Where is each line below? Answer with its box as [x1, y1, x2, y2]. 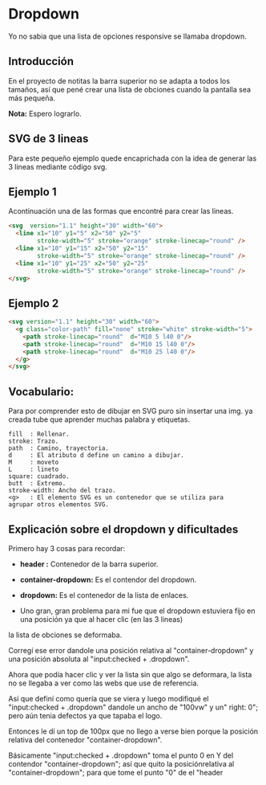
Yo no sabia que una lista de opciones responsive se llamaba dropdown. [8, 31, 247, 41]
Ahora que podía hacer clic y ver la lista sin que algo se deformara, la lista [8, 669, 252, 679]
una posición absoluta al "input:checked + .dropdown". [8, 654, 190, 664]
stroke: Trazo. [8, 437, 59, 446]
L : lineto [8, 465, 59, 474]
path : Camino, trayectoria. [8, 444, 110, 452]
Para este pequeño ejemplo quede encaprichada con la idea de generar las [8, 153, 257, 163]
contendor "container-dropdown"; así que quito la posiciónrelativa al [8, 758, 235, 768]
